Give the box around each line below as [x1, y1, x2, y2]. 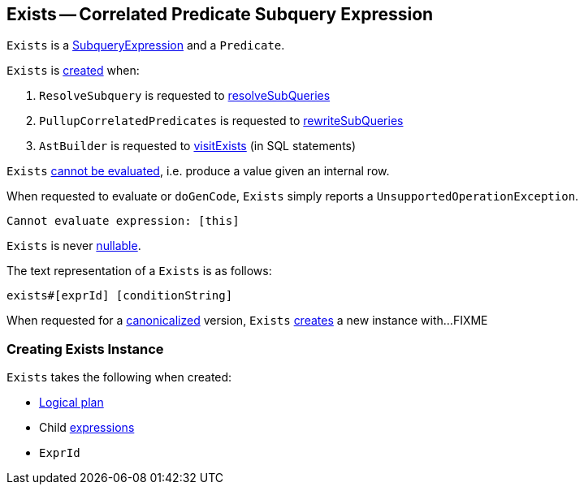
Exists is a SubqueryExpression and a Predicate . [6, 38, 285, 53]
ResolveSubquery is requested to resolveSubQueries [39, 88, 331, 103]
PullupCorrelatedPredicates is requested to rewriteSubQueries [39, 114, 404, 128]
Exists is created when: [6, 63, 140, 78]
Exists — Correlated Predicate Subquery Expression [6, 4, 434, 24]
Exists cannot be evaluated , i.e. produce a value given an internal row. [6, 164, 390, 179]
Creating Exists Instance [6, 340, 164, 357]
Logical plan [39, 395, 104, 410]
